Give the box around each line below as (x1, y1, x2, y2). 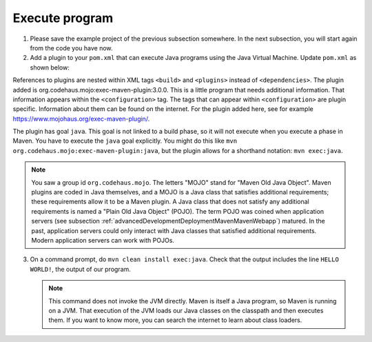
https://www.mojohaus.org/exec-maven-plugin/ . (12, 114, 150, 123)
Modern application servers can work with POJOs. (31, 236, 175, 244)
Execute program (12, 10, 114, 26)
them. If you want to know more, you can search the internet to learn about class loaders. (48, 316, 302, 324)
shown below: (30, 63, 70, 72)
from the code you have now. (30, 43, 113, 52)
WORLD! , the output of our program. (30, 265, 131, 273)
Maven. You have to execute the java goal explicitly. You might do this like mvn (12, 137, 238, 145)
